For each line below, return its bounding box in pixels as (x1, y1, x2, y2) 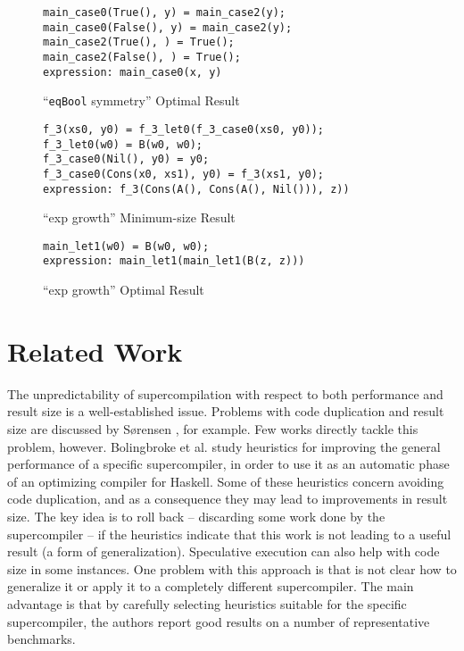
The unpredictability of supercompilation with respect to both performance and (7, 384, 443, 403)
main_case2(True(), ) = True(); (43, 36, 235, 49)
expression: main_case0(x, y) (43, 65, 222, 79)
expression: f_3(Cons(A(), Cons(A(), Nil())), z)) (43, 182, 350, 196)
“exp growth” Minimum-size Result (43, 208, 236, 227)
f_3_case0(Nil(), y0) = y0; (43, 153, 210, 166)
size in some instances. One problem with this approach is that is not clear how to (7, 559, 457, 578)
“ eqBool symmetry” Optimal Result (43, 91, 240, 110)
